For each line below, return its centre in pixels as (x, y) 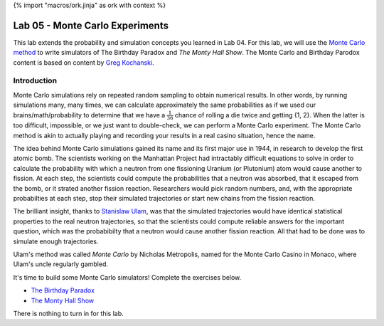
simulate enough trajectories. (56, 241)
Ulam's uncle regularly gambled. (61, 264)
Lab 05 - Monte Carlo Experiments (91, 25)
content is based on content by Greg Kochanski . (84, 62)
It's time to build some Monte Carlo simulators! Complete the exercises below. (127, 277)
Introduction (35, 80)
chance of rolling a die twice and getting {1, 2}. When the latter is (270, 115)
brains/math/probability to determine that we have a (89, 115)
